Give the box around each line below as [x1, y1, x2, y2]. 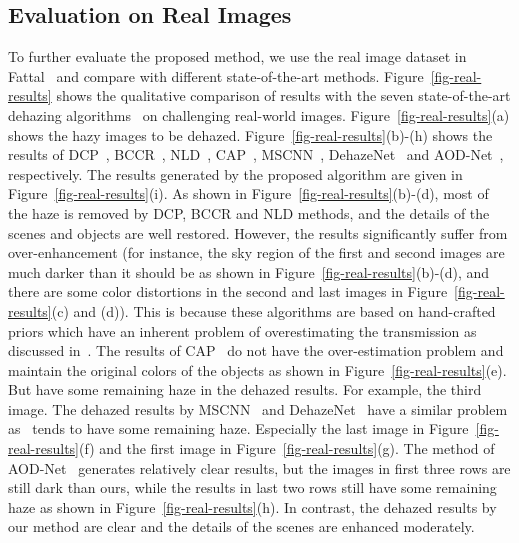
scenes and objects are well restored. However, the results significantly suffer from [8, 222, 508, 243]
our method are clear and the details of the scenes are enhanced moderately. [8, 516, 475, 537]
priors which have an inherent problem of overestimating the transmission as [8, 320, 477, 341]
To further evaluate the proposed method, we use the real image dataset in [8, 46, 467, 67]
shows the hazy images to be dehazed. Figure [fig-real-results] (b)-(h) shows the [8, 124, 493, 145]
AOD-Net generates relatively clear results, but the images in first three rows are [8, 457, 511, 478]
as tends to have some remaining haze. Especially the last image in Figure [8, 418, 469, 439]
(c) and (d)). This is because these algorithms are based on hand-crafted [51, 300, 496, 321]
